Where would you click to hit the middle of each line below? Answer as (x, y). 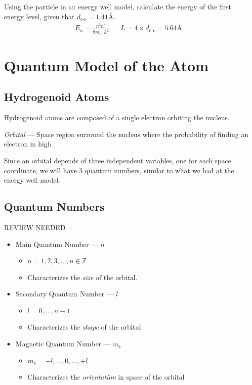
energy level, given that (39, 16)
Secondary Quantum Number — (64, 294)
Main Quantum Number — (57, 244)
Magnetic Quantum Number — (63, 344)
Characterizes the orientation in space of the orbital (106, 377)
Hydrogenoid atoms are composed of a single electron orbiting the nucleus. (117, 118)
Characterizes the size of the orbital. (83, 277)
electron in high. (29, 144)
